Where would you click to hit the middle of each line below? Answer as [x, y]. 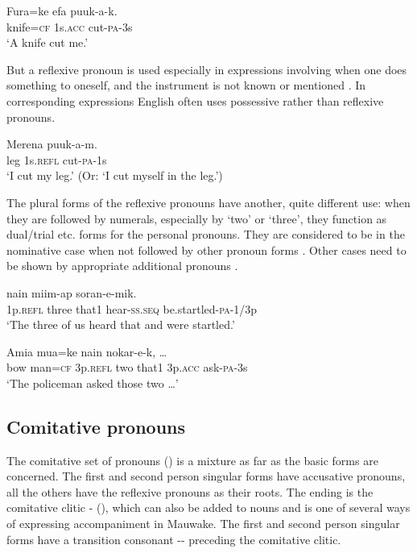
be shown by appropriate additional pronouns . [122, 266]
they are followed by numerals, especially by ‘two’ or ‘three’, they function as [197, 218]
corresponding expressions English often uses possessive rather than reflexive [195, 100]
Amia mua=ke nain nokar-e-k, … [87, 351]
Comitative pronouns [96, 426]
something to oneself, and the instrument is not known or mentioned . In [186, 85]
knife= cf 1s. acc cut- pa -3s [70, 26]
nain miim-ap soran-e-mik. [72, 292]
